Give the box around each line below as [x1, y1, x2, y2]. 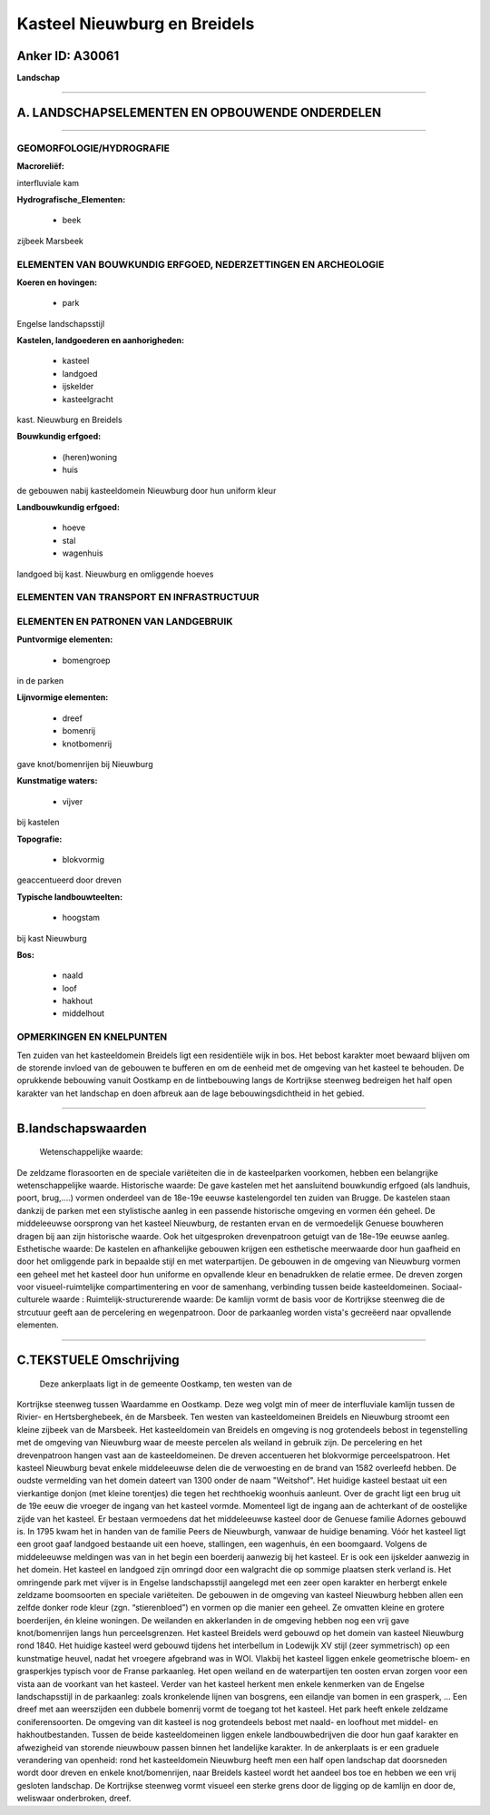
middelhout [62, 1008, 104, 1019]
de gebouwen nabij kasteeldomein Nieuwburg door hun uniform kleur [16, 485, 277, 496]
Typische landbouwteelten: [16, 891, 122, 903]
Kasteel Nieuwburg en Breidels [16, 14, 255, 34]
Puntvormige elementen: [16, 634, 113, 645]
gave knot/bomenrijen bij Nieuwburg [16, 759, 153, 769]
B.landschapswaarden [16, 1120, 147, 1136]
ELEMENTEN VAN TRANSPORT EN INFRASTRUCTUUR [16, 591, 260, 604]
